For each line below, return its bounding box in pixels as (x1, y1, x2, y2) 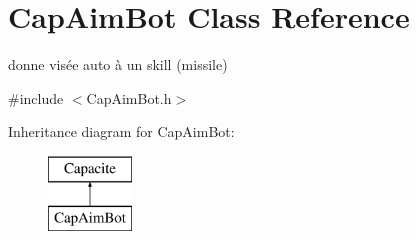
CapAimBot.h (86, 87, 172, 108)
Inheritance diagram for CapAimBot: (8, 121, 235, 142)
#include (8, 87, 64, 108)
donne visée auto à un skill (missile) (8, 54, 228, 75)
